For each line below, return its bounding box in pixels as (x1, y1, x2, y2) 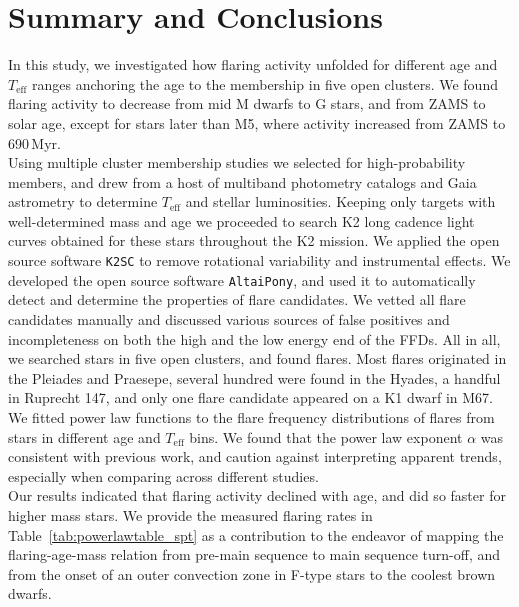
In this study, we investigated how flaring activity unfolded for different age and (8, 54, 498, 75)
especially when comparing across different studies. (8, 465, 319, 486)
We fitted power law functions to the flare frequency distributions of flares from (8, 406, 495, 427)
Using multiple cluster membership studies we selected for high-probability (8, 152, 466, 173)
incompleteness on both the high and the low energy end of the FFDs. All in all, (8, 328, 501, 349)
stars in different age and (8, 426, 161, 447)
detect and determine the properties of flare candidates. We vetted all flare (8, 289, 466, 310)
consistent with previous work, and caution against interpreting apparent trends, (8, 446, 502, 467)
